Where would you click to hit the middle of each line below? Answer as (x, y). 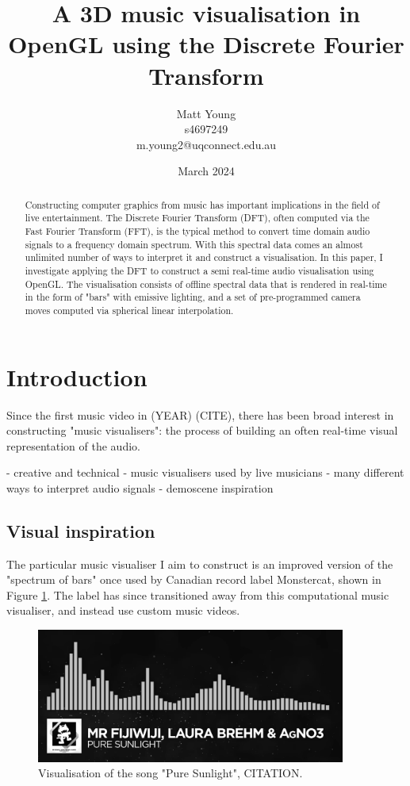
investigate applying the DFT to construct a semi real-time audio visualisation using (199, 270)
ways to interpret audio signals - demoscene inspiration (140, 487)
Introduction (77, 376)
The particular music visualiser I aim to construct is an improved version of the (200, 564)
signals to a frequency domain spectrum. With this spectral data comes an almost (194, 244)
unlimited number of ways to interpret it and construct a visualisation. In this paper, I (204, 257)
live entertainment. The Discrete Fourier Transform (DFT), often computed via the (197, 218)
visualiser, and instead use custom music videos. (123, 610)
